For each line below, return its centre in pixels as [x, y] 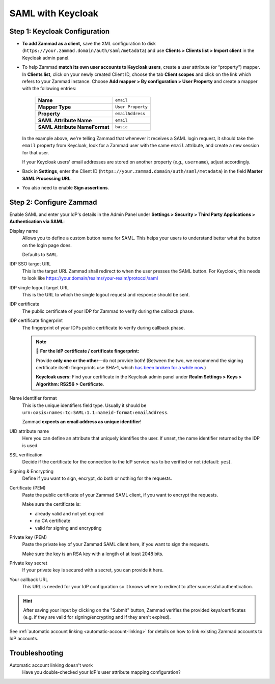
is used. [31, 445]
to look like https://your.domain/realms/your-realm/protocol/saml [90, 278]
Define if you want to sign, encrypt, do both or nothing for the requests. [97, 478]
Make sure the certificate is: [51, 504]
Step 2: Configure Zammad [53, 202]
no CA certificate [53, 521]
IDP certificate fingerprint [36, 320]
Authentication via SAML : [37, 222]
